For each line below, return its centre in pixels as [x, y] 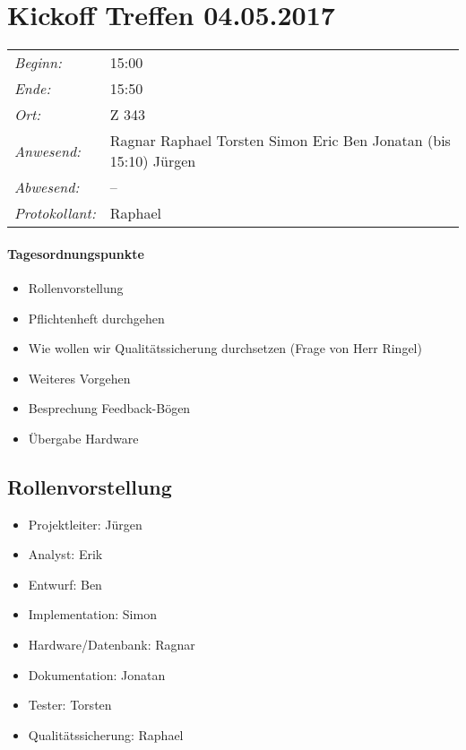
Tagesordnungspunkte [76, 253]
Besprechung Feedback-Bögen [109, 408]
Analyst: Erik [65, 554]
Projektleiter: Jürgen [85, 524]
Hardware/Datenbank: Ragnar [112, 645]
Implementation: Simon [92, 614]
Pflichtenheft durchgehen [96, 318]
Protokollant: [55, 213]
